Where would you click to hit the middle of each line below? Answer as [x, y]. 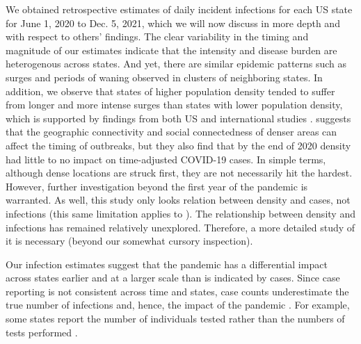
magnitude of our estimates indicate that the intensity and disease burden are [171, 50]
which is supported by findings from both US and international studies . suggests [178, 118]
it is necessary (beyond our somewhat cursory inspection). [129, 241]
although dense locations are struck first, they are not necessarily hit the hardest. [179, 173]
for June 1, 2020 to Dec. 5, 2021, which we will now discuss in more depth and [173, 23]
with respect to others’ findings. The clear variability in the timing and [157, 36]
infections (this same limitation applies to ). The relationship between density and [180, 213]
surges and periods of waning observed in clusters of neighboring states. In [164, 77]
